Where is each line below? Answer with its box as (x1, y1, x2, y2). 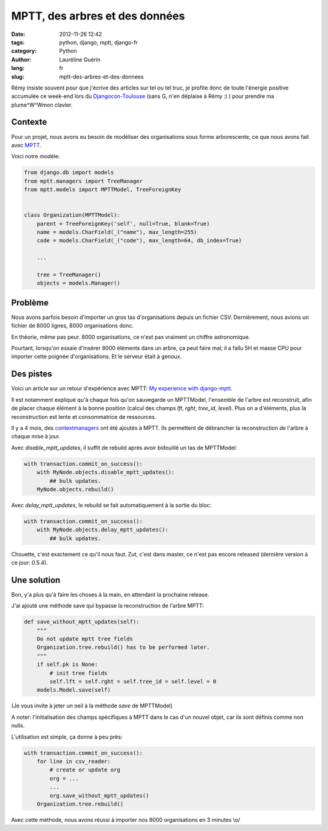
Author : (11, 55, 32, 63)
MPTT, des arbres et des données (11, 9, 185, 23)
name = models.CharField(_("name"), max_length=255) (36, 229, 197, 236)
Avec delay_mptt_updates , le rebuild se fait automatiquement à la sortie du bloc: (11, 501, 212, 508)
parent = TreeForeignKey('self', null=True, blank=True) (36, 220, 210, 227)
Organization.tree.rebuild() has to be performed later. (36, 644, 210, 651)
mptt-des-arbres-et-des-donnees (59, 73, 144, 80)
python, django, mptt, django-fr (59, 38, 138, 46)
